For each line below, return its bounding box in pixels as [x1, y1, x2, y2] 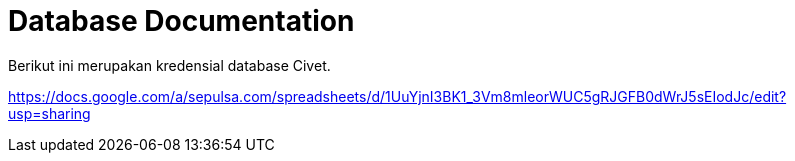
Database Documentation [8, 4, 355, 38]
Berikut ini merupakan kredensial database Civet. [8, 56, 331, 74]
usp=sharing [8, 104, 91, 122]
